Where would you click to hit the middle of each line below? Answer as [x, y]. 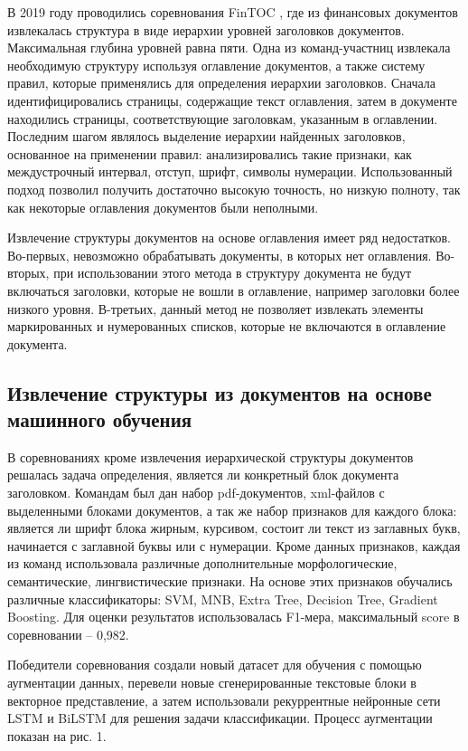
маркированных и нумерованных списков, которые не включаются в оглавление [227, 326]
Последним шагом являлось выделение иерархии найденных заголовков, [206, 136]
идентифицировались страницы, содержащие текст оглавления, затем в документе [232, 100]
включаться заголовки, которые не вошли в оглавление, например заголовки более [234, 290]
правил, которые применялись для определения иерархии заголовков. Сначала [221, 83]
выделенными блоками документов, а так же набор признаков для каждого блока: [232, 510]
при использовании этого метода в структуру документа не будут [233, 273]
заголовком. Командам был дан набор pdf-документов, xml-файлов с [196, 493]
